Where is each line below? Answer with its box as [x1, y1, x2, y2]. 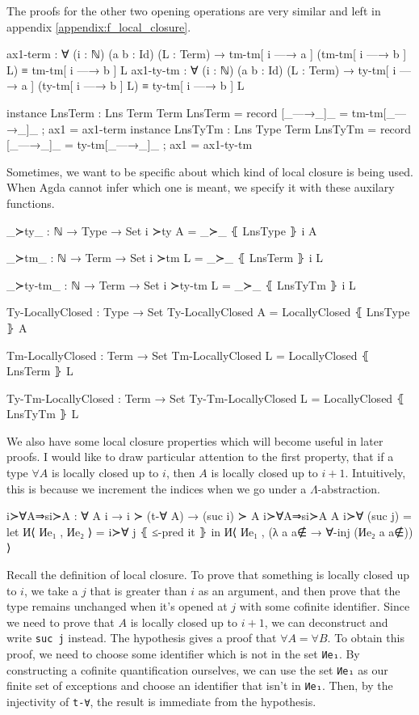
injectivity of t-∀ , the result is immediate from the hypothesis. [6, 693, 316, 710]
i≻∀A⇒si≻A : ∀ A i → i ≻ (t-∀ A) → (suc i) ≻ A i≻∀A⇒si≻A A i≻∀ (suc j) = [6, 507, 412, 524]
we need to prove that [6, 613, 115, 630]
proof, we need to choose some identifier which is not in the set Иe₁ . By [6, 645, 360, 662]
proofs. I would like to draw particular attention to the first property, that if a [6, 448, 394, 465]
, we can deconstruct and [264, 613, 388, 630]
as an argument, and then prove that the [198, 582, 400, 599]
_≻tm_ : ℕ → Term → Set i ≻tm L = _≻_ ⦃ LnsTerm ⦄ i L [6, 249, 323, 266]
